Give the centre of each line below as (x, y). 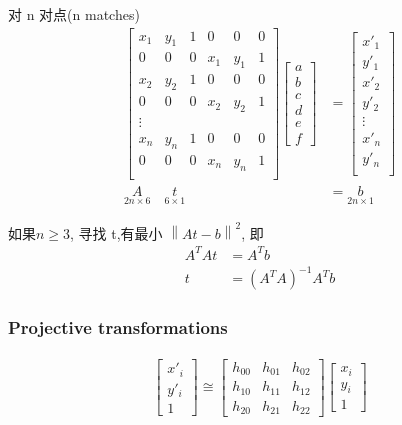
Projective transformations (118, 327)
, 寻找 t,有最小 (116, 232)
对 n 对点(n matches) (74, 14)
